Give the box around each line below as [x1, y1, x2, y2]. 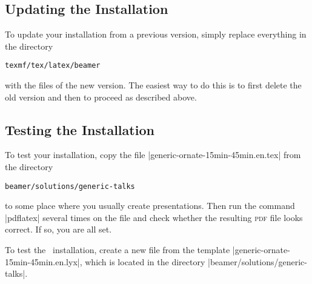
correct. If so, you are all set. [5, 223, 112, 236]
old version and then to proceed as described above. [5, 90, 197, 103]
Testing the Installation [5, 120, 154, 139]
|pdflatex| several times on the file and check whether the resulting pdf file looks [5, 211, 303, 223]
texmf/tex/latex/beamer [5, 61, 101, 70]
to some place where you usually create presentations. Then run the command [5, 199, 295, 212]
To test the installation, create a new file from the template [5, 243, 230, 256]
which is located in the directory [85, 255, 205, 268]
